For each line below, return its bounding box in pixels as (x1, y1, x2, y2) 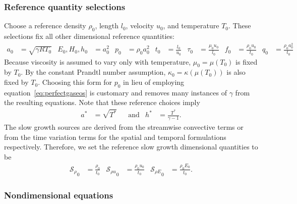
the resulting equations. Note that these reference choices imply (4, 97, 200, 108)
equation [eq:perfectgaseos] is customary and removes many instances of (4, 87, 227, 97)
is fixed (235, 56, 258, 67)
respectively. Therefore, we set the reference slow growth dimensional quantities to (4, 141, 258, 152)
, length (95, 20, 119, 31)
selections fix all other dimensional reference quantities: (4, 31, 174, 41)
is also (226, 67, 246, 77)
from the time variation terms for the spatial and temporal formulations (4, 131, 226, 142)
